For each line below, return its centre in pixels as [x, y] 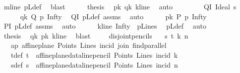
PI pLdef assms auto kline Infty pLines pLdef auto [105, 26]
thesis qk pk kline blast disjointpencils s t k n [96, 35]
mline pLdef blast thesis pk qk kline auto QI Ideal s [120, 6]
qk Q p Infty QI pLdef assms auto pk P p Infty [113, 16]
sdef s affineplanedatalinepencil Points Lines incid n [94, 64]
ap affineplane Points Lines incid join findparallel [89, 45]
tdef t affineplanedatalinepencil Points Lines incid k [94, 55]
